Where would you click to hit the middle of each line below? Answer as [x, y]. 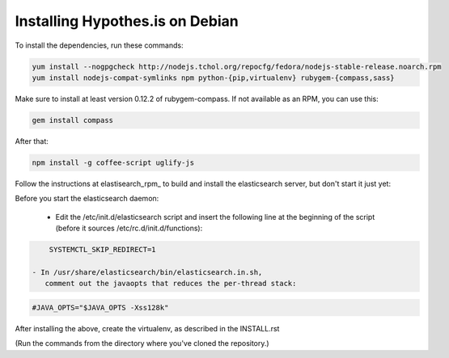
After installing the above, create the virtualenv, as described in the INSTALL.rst [147, 328]
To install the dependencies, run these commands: [99, 45]
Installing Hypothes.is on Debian [127, 21]
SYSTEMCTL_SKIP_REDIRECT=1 [103, 249]
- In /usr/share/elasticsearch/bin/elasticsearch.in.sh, [147, 272]
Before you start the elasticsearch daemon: [87, 199]
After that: [32, 141]
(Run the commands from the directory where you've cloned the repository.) [142, 343]
